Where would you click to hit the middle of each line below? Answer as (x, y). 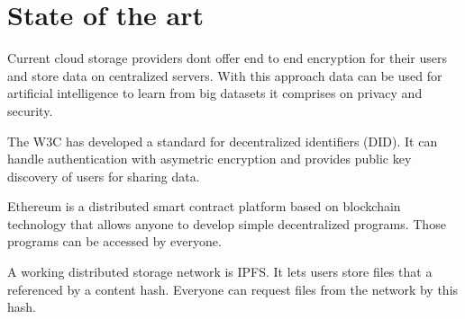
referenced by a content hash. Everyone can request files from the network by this (233, 289)
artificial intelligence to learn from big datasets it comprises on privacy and (215, 93)
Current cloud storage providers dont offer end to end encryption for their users (227, 58)
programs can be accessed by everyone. (114, 241)
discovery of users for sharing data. (104, 176)
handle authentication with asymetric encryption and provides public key (210, 159)
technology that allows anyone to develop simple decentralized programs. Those (227, 223)
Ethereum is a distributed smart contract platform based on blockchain (204, 206)
